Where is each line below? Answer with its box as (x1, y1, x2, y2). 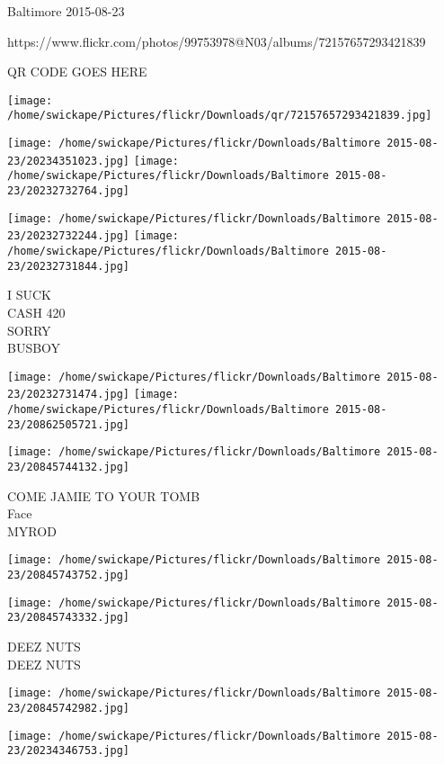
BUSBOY (7, 338, 61, 357)
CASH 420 (7, 302, 66, 321)
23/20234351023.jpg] (7, 154, 130, 167)
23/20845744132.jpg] (7, 461, 130, 473)
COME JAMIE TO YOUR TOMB (7, 486, 200, 505)
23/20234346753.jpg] (7, 744, 130, 758)
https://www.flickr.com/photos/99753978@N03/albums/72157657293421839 (7, 31, 426, 50)
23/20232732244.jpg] (7, 229, 130, 243)
